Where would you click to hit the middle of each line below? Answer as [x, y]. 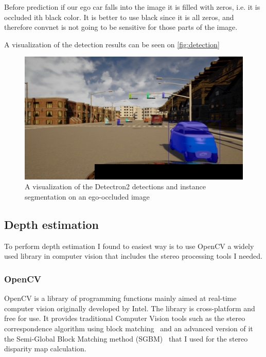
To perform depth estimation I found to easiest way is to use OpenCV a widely [129, 246]
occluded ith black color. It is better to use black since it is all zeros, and [119, 17]
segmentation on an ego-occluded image [87, 197]
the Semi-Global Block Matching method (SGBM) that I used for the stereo [126, 338]
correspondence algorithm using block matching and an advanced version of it [129, 328]
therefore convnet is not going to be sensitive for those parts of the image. [121, 27]
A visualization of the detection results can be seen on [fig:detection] [112, 44]
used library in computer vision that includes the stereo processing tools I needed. [134, 256]
